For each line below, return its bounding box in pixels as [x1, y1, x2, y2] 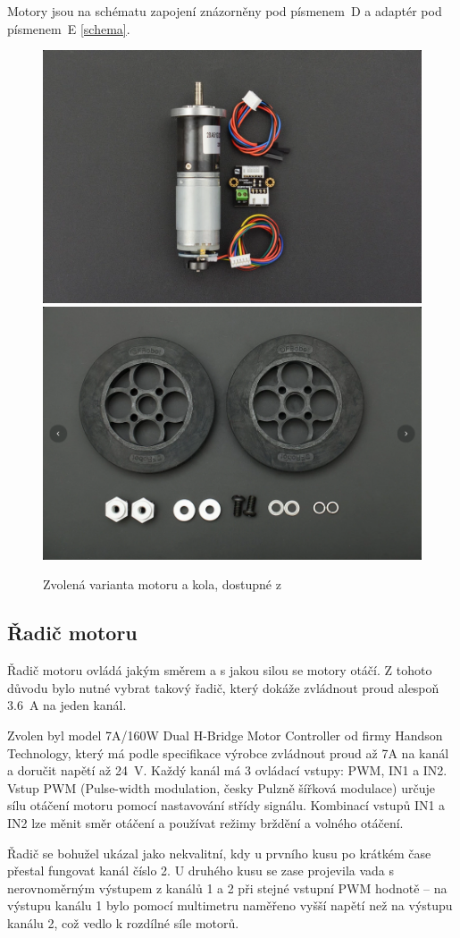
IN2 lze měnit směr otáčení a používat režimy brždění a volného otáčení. [7, 813, 404, 832]
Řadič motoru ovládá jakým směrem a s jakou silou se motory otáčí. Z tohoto [7, 661, 432, 680]
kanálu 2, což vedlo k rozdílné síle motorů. [7, 913, 239, 932]
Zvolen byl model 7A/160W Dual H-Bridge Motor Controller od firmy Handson [7, 726, 443, 744]
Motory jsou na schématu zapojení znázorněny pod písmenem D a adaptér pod [7, 2, 442, 20]
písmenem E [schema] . [7, 19, 130, 38]
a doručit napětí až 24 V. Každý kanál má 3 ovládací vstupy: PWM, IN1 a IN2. [7, 761, 447, 780]
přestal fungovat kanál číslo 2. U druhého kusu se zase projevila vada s [7, 861, 395, 880]
